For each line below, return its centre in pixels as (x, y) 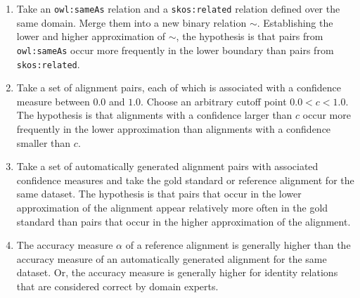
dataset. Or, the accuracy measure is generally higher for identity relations (177, 272)
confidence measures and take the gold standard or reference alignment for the (185, 180)
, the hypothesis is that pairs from (250, 36)
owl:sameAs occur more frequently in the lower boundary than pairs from (175, 50)
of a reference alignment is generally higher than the (238, 245)
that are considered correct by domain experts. (117, 286)
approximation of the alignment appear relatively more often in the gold (172, 207)
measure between (53, 101)
